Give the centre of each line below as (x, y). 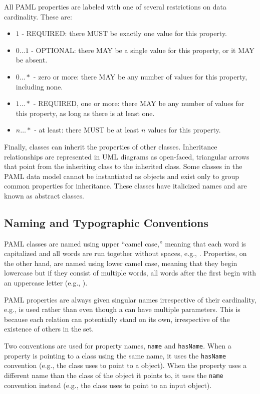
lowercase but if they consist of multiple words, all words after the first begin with (130, 273)
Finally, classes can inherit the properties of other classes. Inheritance (111, 146)
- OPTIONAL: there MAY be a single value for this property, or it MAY (143, 50)
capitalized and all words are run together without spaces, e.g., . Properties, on (125, 253)
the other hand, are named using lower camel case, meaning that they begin (121, 263)
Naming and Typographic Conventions (106, 222)
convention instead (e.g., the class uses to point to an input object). (108, 385)
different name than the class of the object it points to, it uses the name (114, 375)
